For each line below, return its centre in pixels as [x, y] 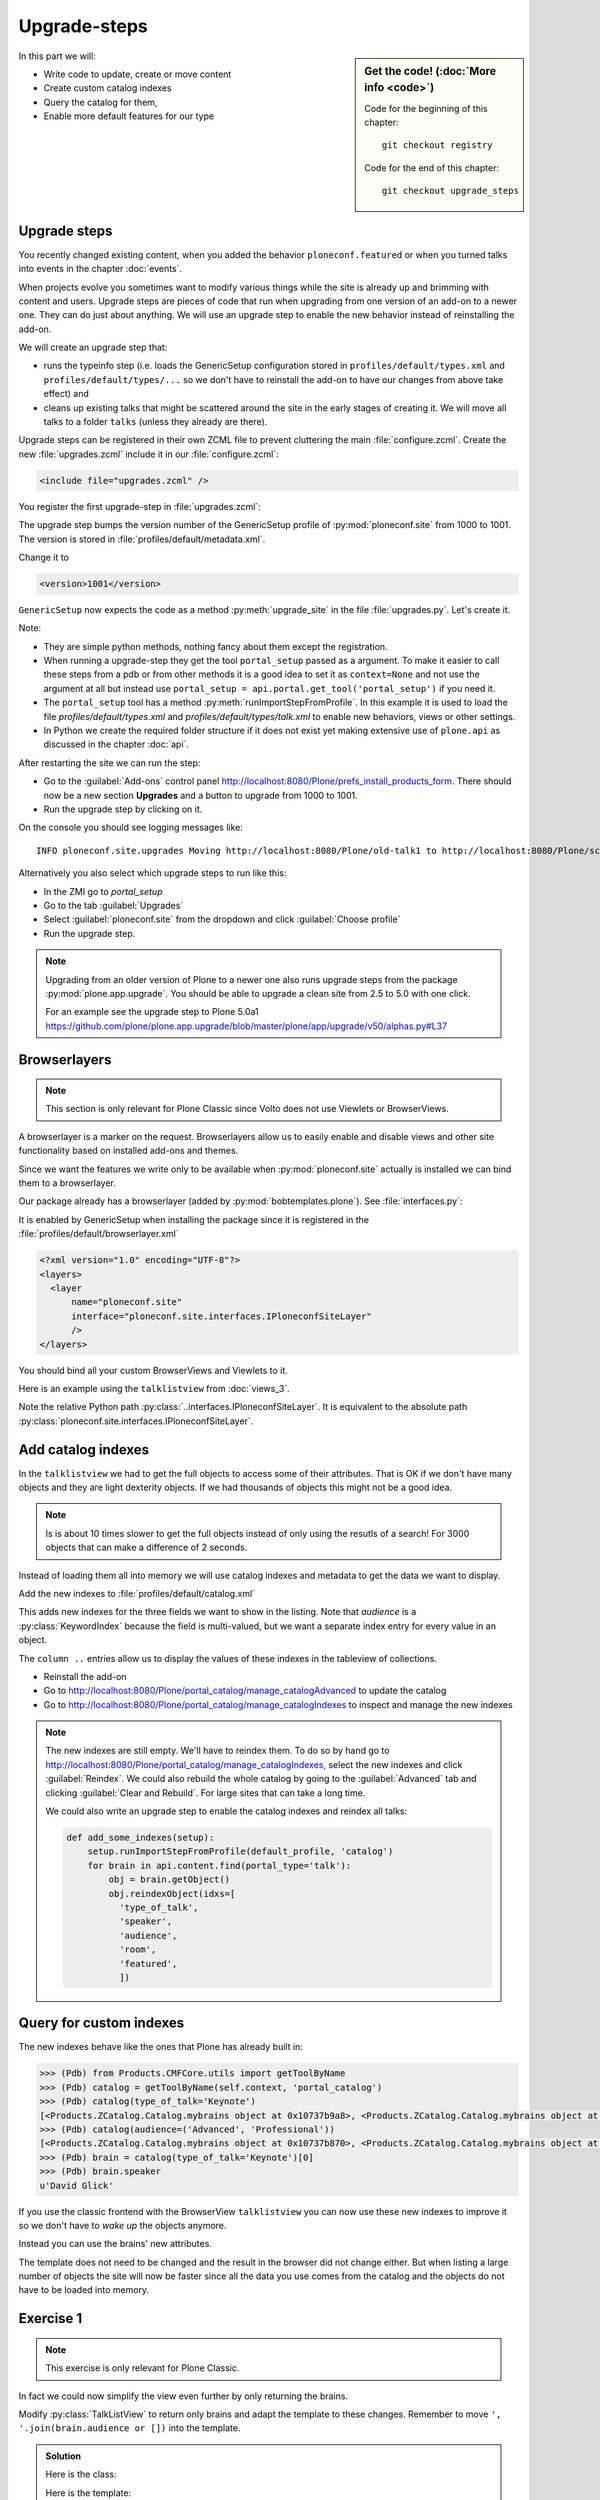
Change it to [44, 557]
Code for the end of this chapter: [432, 167]
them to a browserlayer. [67, 1183]
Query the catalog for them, [100, 102]
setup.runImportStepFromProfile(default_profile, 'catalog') [240, 1851]
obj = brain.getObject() [169, 1879]
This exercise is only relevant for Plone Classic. [142, 2368]
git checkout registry [437, 145]
